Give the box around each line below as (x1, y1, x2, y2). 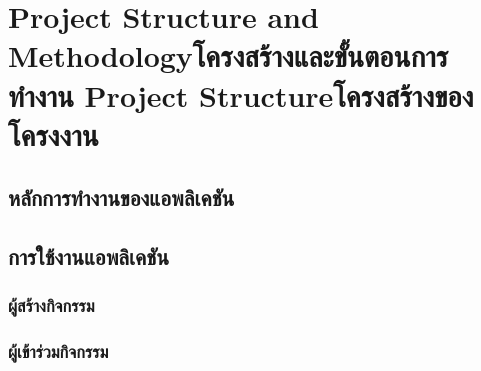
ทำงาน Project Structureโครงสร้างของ (8, 74, 474, 115)
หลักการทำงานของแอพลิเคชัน (8, 182, 235, 213)
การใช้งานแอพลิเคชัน (8, 241, 169, 272)
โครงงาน (8, 113, 99, 154)
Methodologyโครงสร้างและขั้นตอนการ (8, 35, 449, 76)
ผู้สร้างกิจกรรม (8, 293, 95, 318)
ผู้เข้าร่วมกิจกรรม (8, 339, 109, 364)
